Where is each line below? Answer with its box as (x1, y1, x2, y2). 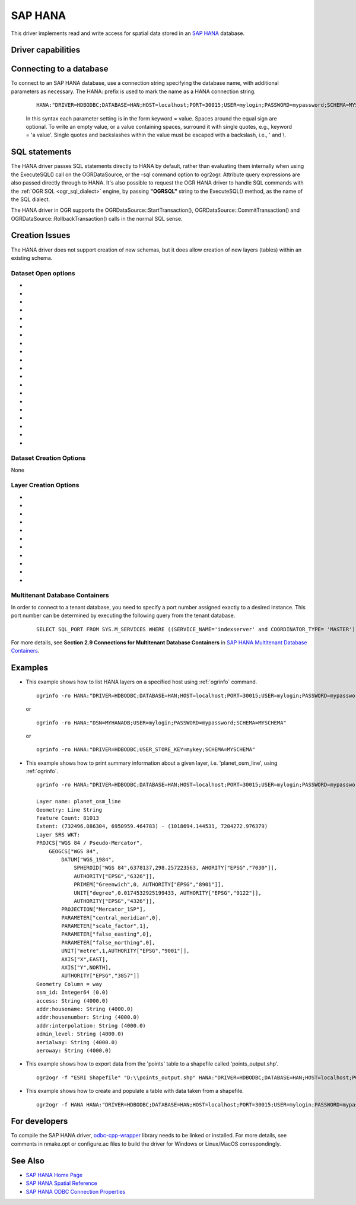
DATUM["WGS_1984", (61, 856, 115, 863)
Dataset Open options (11, 269, 75, 277)
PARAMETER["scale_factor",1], (61, 923, 150, 930)
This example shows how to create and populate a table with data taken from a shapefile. (26, 1088, 244, 1095)
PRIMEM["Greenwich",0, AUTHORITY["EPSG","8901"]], (74, 881, 224, 888)
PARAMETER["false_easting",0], (61, 931, 152, 937)
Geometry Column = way (36, 981, 103, 987)
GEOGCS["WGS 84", (48, 848, 99, 854)
